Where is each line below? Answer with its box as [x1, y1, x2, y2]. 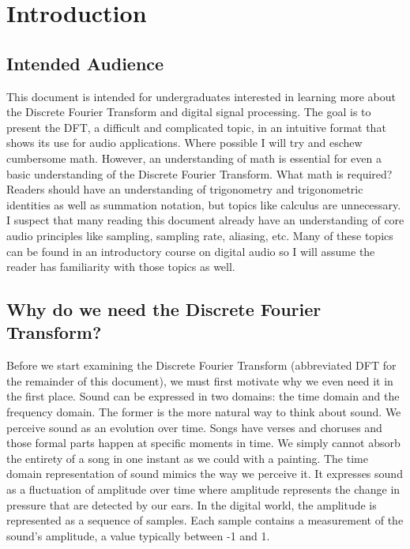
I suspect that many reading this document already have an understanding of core [6, 212, 404, 228]
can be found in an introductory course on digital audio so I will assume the [6, 243, 375, 259]
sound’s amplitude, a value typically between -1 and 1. [6, 527, 270, 543]
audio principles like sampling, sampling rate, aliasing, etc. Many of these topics [6, 227, 393, 243]
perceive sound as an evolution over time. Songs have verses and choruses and [6, 419, 382, 435]
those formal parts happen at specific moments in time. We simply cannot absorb [6, 434, 401, 451]
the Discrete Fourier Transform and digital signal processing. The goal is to [6, 103, 371, 120]
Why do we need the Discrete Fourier [6, 297, 322, 322]
